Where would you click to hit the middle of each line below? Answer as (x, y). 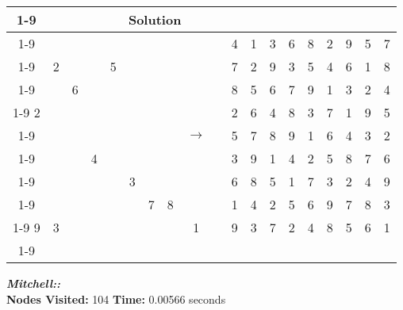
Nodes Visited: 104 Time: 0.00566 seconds (116, 299)
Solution (155, 19)
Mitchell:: (34, 283)
